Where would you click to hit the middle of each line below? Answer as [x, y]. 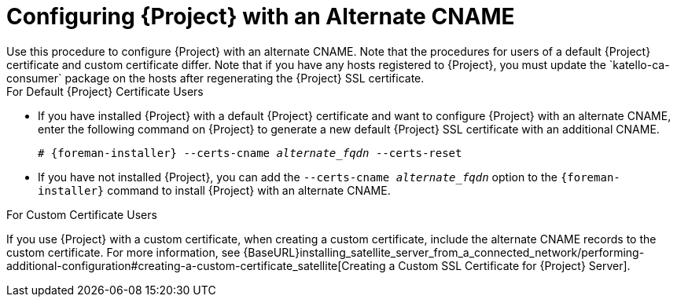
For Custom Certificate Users [82, 214]
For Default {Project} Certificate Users [105, 91]
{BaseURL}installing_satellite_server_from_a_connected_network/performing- [444, 252]
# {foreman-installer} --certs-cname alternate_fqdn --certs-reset [250, 153]
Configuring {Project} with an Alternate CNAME [261, 16]
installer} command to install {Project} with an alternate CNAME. [214, 190]
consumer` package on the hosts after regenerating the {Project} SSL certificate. [215, 78]
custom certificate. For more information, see [123, 252]
